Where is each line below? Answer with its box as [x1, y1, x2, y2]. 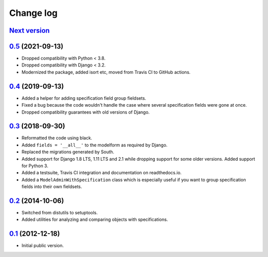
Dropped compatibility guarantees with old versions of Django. [21, 109, 150, 115]
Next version [9, 26, 50, 35]
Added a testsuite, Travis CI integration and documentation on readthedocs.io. [21, 170, 182, 176]
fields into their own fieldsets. [21, 184, 82, 190]
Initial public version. [21, 243, 64, 249]
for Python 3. [21, 163, 49, 169]
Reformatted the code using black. [21, 135, 92, 141]
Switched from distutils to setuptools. [21, 210, 98, 216]
